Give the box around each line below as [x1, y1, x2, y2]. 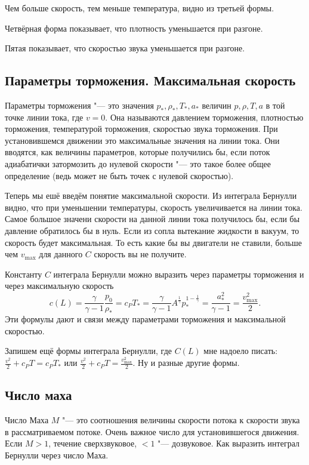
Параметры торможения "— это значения [5, 98, 154, 111]
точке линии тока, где [5, 110, 84, 123]
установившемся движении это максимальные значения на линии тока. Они [5, 134, 280, 146]
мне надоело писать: [203, 344, 278, 357]
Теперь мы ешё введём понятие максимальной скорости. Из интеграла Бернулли [5, 189, 297, 202]
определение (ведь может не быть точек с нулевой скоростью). [5, 169, 234, 181]
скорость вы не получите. [94, 248, 187, 260]
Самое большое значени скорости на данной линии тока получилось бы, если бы [5, 213, 300, 225]
